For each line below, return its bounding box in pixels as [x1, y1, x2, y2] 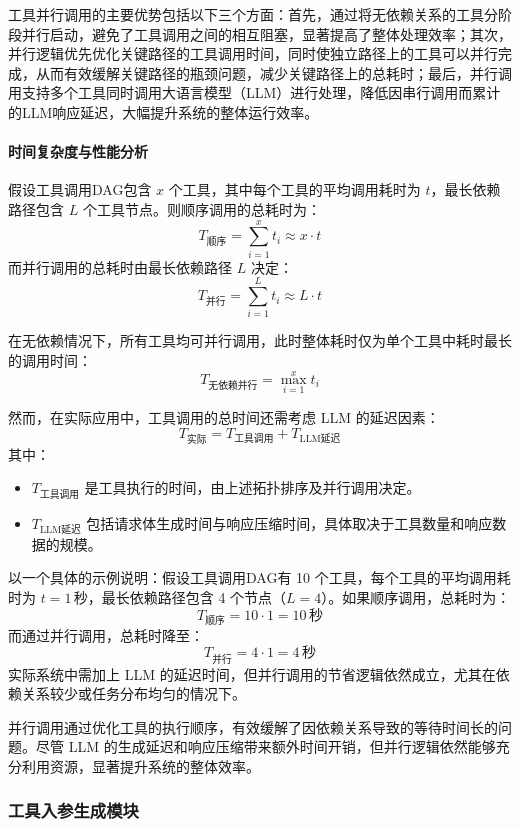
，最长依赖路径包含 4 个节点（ [87, 586, 287, 607]
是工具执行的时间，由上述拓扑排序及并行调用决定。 [84, 477, 421, 498]
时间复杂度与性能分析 [8, 141, 148, 162]
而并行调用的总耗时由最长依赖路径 [8, 256, 232, 277]
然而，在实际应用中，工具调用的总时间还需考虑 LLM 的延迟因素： [8, 407, 440, 428]
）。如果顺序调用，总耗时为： [321, 586, 511, 607]
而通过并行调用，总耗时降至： [8, 624, 204, 645]
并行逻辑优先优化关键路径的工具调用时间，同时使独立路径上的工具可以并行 [8, 43, 498, 64]
